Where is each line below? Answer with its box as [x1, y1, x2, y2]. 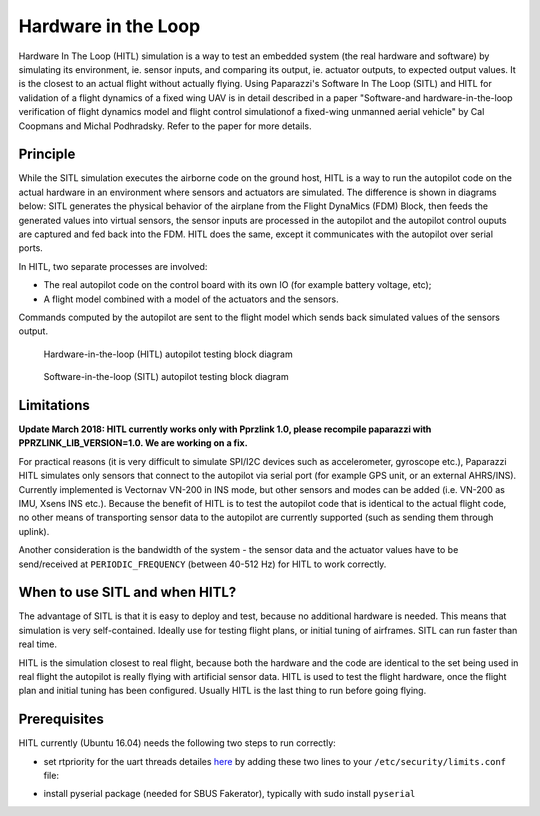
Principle [18, 146, 76, 163]
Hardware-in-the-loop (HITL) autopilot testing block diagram [43, 348, 294, 360]
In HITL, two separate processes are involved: [18, 260, 208, 272]
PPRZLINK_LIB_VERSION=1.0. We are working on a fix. [18, 437, 249, 449]
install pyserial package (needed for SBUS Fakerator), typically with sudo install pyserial [43, 788, 416, 800]
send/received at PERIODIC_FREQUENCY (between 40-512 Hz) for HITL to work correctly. [18, 558, 387, 570]
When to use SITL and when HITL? [18, 584, 237, 601]
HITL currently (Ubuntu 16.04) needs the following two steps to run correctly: [18, 737, 337, 749]
